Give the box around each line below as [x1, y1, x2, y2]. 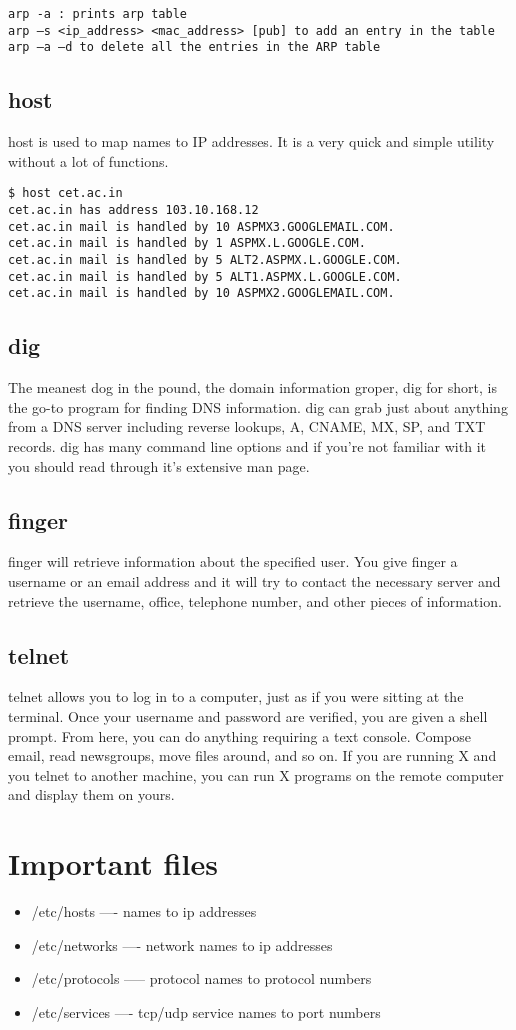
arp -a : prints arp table [8, 7, 187, 21]
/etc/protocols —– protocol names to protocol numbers [31, 968, 372, 989]
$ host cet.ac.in [8, 186, 123, 201]
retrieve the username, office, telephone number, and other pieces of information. [8, 590, 502, 611]
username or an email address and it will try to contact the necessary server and [8, 570, 501, 591]
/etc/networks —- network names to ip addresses [31, 934, 333, 955]
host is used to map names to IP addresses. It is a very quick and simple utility [8, 131, 495, 152]
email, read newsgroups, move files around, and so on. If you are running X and [8, 745, 497, 766]
